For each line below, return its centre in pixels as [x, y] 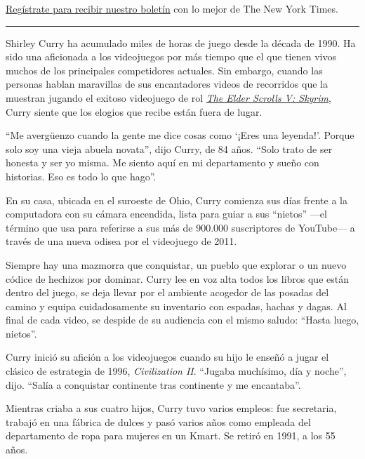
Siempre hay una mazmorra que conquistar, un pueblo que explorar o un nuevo [176, 264]
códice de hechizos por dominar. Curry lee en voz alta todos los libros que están [177, 278]
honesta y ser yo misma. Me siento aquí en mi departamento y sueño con [162, 162]
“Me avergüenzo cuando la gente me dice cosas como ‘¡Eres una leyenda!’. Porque [180, 135]
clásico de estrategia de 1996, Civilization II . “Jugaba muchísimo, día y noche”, [176, 371]
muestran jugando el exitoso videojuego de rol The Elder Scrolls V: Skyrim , [168, 97]
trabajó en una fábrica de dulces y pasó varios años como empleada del [158, 421]
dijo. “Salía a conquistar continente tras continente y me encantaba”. [153, 384]
